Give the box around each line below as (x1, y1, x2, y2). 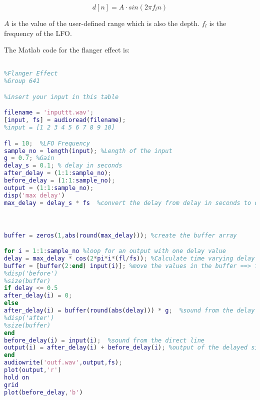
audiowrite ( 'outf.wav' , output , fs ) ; (4, 359, 122, 366)
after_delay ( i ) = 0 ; (4, 292, 72, 299)
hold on (4, 373, 29, 381)
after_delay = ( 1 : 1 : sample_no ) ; (4, 169, 111, 177)
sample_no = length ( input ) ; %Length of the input (4, 147, 172, 154)
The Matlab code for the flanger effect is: (4, 44, 130, 55)
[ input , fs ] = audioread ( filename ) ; (4, 116, 126, 124)
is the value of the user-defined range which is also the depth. (11, 18, 199, 28)
